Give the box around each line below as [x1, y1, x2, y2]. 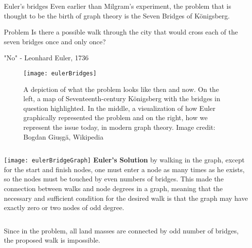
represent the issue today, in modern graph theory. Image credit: [23, 122, 216, 132]
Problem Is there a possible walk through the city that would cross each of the [4, 27, 238, 37]
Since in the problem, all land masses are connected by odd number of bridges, [4, 225, 239, 235]
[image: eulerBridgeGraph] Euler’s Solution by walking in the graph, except [4, 155, 245, 165]
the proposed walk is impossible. [4, 235, 100, 245]
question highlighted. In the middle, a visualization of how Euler [23, 103, 216, 113]
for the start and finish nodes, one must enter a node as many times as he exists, [4, 164, 245, 174]
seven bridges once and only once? [4, 36, 106, 46]
